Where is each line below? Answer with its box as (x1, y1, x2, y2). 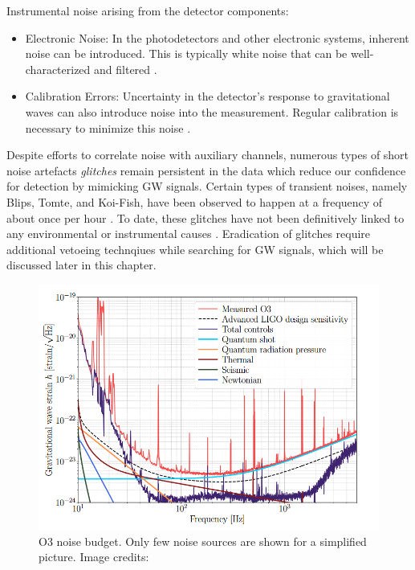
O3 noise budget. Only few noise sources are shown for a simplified (39, 532, 367, 549)
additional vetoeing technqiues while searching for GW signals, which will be (6, 240, 384, 257)
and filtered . (94, 60, 157, 77)
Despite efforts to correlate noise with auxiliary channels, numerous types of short (6, 146, 409, 163)
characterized (25, 60, 91, 77)
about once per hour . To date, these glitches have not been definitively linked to (6, 209, 405, 226)
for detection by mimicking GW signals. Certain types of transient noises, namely (6, 178, 408, 195)
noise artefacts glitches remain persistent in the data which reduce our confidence (6, 162, 406, 178)
